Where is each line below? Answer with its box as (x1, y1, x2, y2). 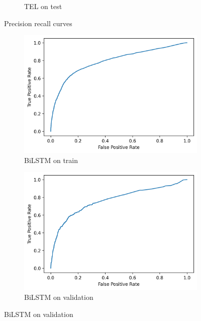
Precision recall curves (4, 18, 72, 28)
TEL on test (24, 1, 62, 11)
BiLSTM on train (24, 154, 78, 165)
